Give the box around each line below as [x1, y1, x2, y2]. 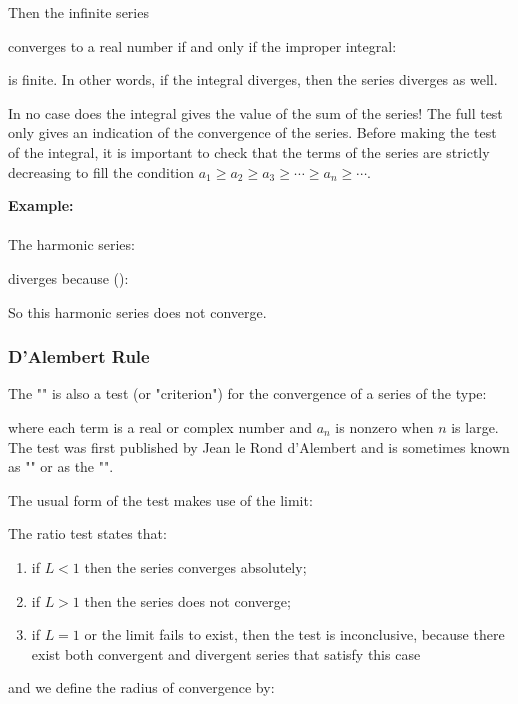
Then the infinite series [8, 2, 149, 22]
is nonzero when [335, 416, 434, 437]
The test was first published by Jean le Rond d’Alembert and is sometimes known [8, 436, 510, 457]
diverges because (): [8, 267, 129, 288]
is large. [451, 416, 499, 437]
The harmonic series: [8, 234, 135, 255]
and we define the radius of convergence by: [8, 677, 275, 698]
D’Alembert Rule [8, 344, 150, 369]
